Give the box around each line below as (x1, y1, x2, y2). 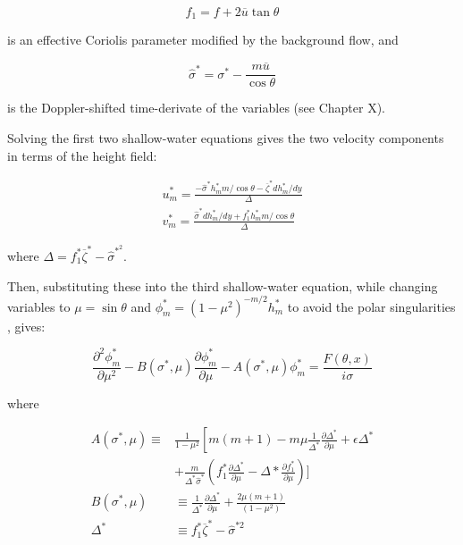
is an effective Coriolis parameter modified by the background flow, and (7, 30, 399, 49)
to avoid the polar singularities (287, 297, 456, 315)
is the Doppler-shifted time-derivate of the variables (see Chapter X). (7, 98, 385, 117)
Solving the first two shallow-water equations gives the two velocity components (7, 128, 444, 147)
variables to (7, 297, 71, 315)
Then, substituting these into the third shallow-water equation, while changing (7, 276, 438, 295)
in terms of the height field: (7, 146, 157, 164)
